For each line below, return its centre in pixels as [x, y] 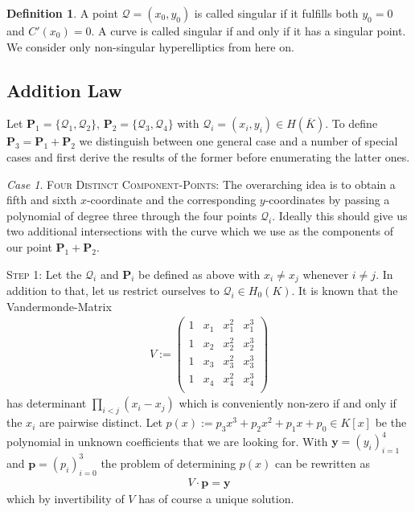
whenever [326, 274]
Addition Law [64, 90]
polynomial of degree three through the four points [132, 215]
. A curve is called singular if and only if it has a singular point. [249, 31]
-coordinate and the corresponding [171, 200]
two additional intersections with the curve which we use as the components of [200, 231]
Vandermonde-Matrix [59, 306]
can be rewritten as [322, 463]
